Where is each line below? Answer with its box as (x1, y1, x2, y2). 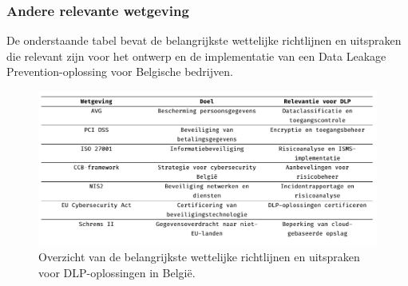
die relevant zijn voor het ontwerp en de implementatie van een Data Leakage (6, 47, 386, 64)
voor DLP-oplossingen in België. (38, 264, 196, 280)
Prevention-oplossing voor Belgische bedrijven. (6, 63, 233, 80)
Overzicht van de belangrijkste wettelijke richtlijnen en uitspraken (38, 248, 360, 264)
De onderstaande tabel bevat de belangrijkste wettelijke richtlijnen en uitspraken (6, 32, 402, 49)
